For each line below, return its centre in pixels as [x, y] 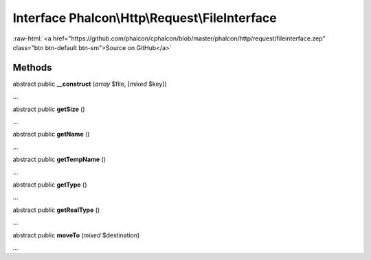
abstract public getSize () [49, 109]
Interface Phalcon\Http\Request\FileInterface [145, 18]
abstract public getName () [51, 134]
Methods [32, 68]
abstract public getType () [50, 185]
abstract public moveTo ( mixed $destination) [76, 235]
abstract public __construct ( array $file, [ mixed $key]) [90, 84]
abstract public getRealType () [56, 210]
